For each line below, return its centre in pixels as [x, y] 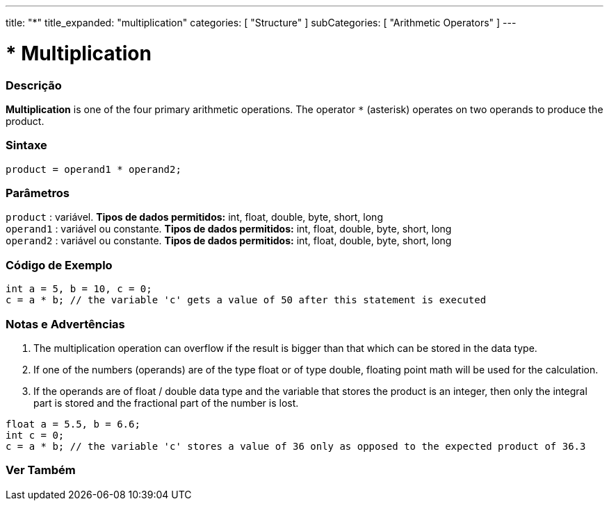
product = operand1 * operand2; [94, 169]
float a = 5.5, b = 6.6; [73, 424]
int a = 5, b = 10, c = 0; [79, 289]
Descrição [34, 85]
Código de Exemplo [59, 265]
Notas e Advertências [65, 324]
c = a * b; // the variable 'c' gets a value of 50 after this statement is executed [246, 300]
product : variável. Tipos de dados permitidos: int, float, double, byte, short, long [194, 217]
